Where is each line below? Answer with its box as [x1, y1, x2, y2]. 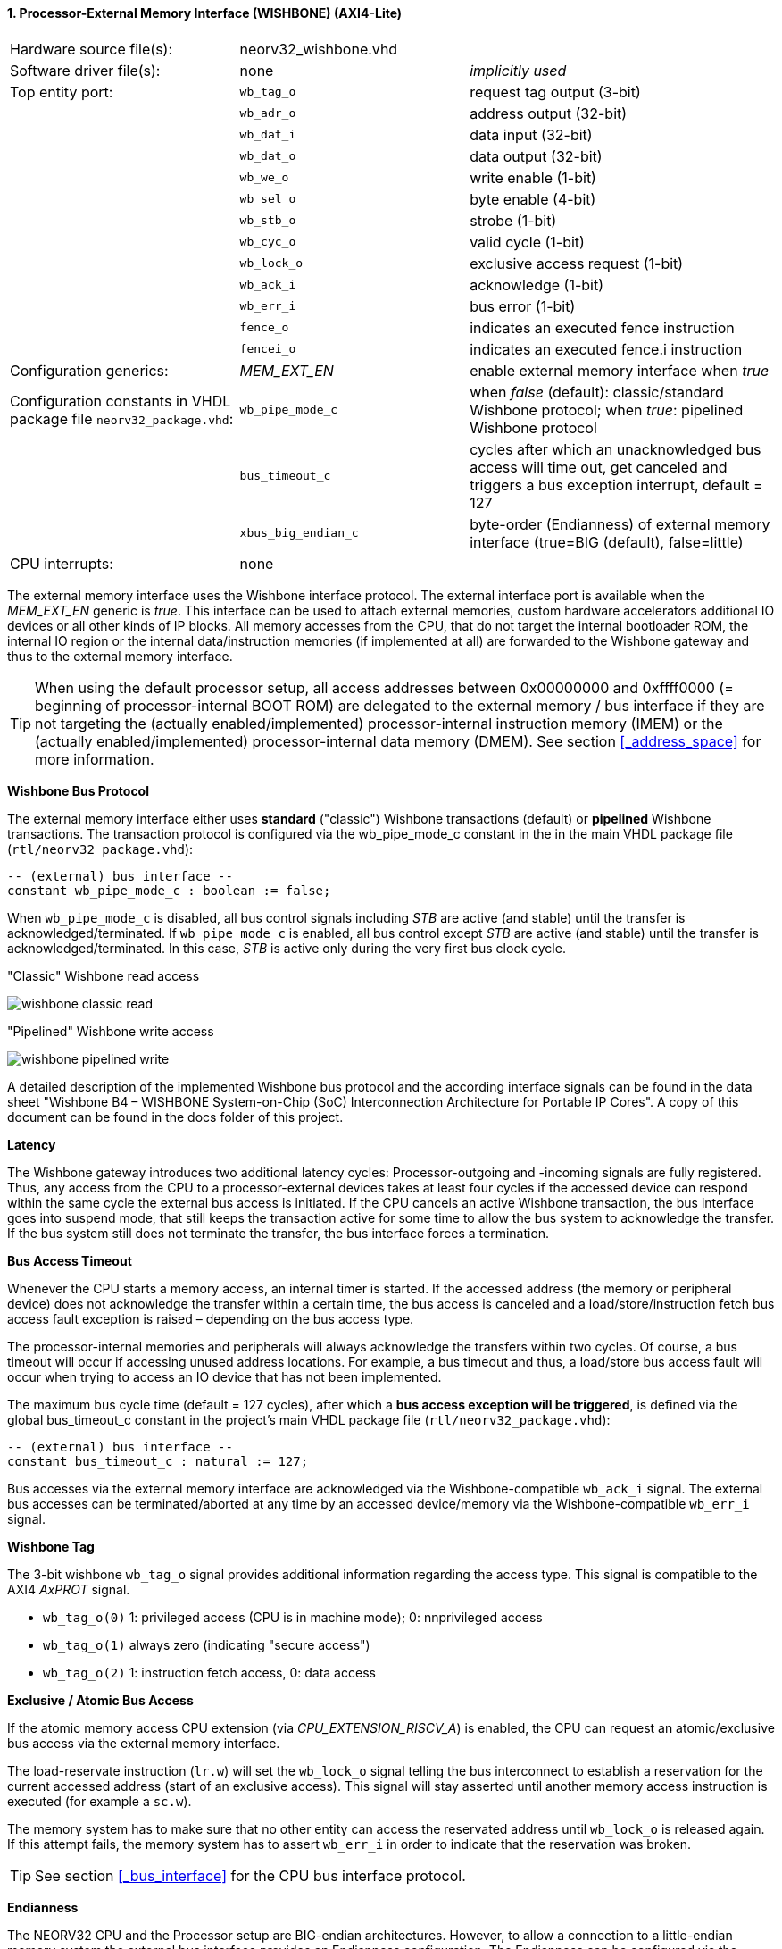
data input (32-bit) [470, 125, 593, 144]
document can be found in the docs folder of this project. [7, 1108, 344, 1125]
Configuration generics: [10, 361, 169, 380]
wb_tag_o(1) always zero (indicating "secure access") [43, 1636, 370, 1652]
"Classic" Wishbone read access [7, 967, 200, 983]
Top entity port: [10, 82, 113, 101]
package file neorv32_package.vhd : [10, 409, 234, 428]
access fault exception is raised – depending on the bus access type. [7, 1310, 414, 1326]
